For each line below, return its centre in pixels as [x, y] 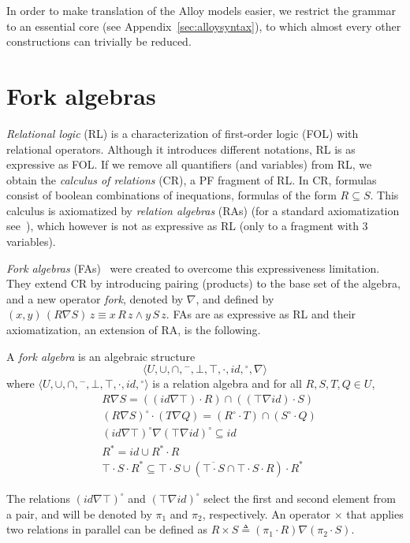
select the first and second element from [300, 498]
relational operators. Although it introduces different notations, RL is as [181, 149]
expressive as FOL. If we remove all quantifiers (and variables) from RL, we [189, 164]
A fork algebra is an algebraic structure [101, 356]
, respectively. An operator [266, 513]
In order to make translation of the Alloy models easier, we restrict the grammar [201, 10]
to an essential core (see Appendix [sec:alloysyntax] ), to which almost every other [204, 26]
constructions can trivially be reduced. [99, 41]
